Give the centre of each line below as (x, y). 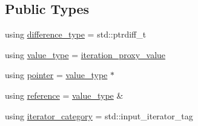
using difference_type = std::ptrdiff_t (76, 34)
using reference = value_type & (64, 95)
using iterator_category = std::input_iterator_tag (99, 115)
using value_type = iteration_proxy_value (85, 54)
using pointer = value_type (56, 75)
